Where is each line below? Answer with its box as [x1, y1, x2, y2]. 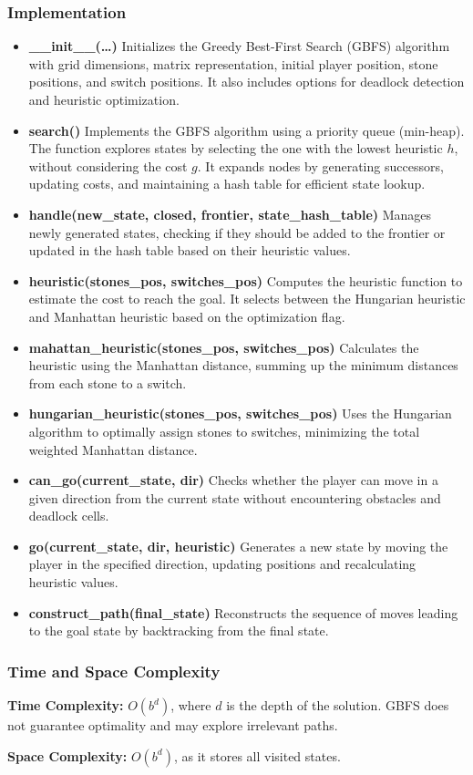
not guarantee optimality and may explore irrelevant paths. [7, 716, 338, 735]
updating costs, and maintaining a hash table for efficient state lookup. [28, 174, 426, 193]
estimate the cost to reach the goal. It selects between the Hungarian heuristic [28, 289, 466, 308]
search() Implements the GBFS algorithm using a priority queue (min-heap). [28, 120, 465, 139]
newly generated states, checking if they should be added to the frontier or [28, 222, 446, 242]
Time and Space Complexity [7, 659, 221, 682]
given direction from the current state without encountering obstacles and [28, 488, 441, 507]
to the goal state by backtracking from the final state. [28, 621, 329, 640]
